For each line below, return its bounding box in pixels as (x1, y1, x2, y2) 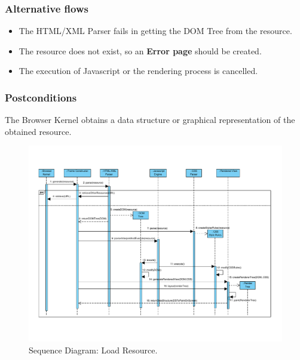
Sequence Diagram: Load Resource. (29, 343, 158, 356)
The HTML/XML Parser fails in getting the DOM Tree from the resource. (19, 24, 292, 37)
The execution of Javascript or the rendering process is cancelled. (19, 64, 258, 77)
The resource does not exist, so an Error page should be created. (19, 44, 262, 57)
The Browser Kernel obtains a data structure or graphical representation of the (5, 113, 295, 126)
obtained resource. (5, 125, 72, 137)
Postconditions (5, 90, 77, 104)
